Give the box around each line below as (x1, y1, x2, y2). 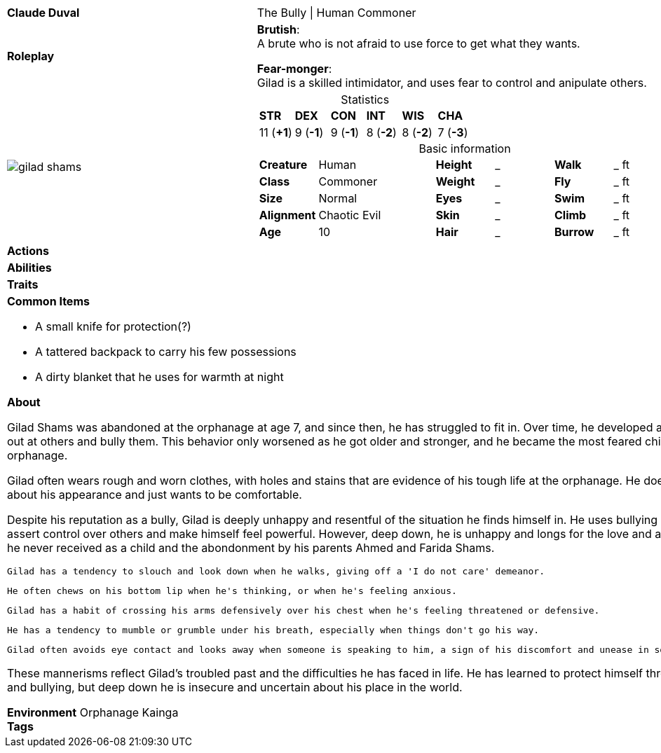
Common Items (7, 294, 90, 308)
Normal (318, 191, 357, 205)
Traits (7, 277, 39, 291)
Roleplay (7, 49, 55, 63)
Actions (7, 244, 49, 258)
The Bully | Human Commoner (257, 6, 416, 20)
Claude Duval (7, 6, 80, 20)
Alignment (259, 208, 316, 222)
